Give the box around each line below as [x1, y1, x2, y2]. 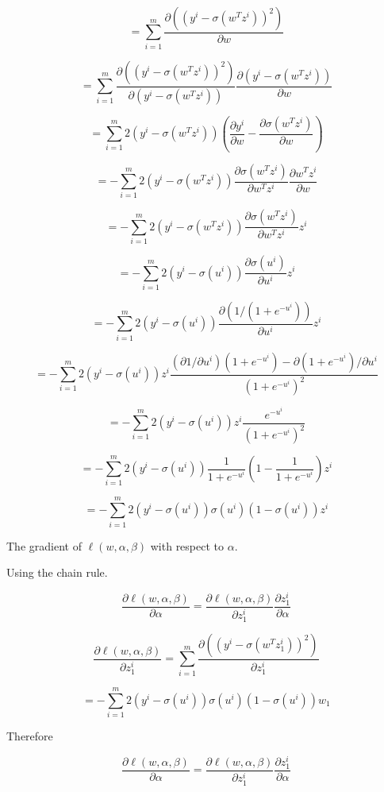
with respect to [150, 537, 225, 554]
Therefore [6, 727, 53, 744]
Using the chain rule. [6, 564, 108, 581]
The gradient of [6, 537, 82, 554]
